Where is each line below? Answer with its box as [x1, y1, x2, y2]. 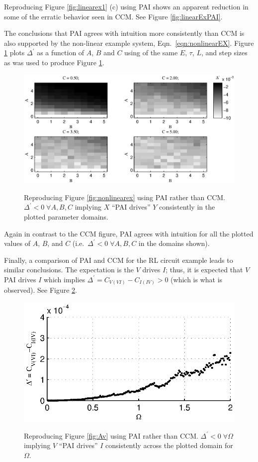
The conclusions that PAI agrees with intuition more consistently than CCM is [4, 28, 245, 38]
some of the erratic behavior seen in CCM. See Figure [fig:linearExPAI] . [4, 11, 223, 21]
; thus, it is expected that [166, 264, 243, 275]
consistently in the [159, 202, 215, 212]
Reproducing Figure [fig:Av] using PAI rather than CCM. [24, 430, 198, 441]
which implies [43, 274, 85, 284]
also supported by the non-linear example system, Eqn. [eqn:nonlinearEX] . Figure [4, 37, 254, 48]
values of [4, 238, 30, 248]
